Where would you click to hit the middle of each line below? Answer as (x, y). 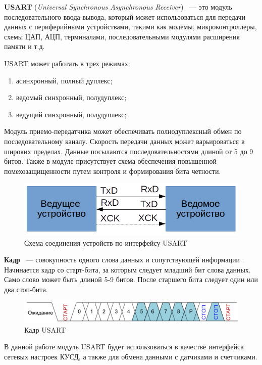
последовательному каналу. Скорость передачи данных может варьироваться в (124, 141)
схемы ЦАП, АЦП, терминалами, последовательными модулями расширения (122, 36)
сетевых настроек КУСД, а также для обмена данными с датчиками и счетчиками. (131, 357)
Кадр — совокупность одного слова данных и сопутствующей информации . (124, 260)
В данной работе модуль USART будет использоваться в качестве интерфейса (124, 347)
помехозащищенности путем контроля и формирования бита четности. (113, 171)
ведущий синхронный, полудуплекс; (71, 114)
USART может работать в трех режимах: (67, 63)
